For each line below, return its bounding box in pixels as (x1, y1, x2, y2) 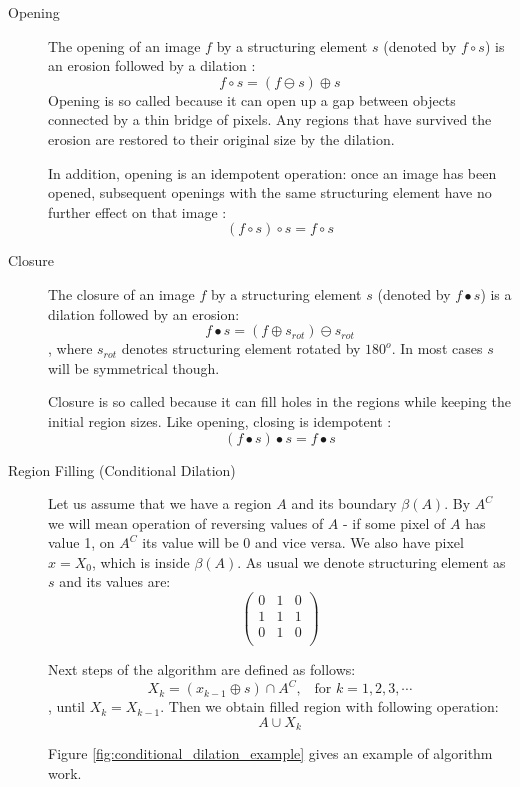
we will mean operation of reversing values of (48, 512, 324, 533)
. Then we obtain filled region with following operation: (160, 696, 499, 717)
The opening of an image (48, 35, 201, 56)
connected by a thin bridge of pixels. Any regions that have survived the (48, 109, 492, 130)
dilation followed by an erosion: (48, 303, 240, 324)
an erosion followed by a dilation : (48, 55, 256, 76)
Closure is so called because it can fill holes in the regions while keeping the (48, 391, 511, 412)
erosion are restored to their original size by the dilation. (48, 128, 395, 149)
